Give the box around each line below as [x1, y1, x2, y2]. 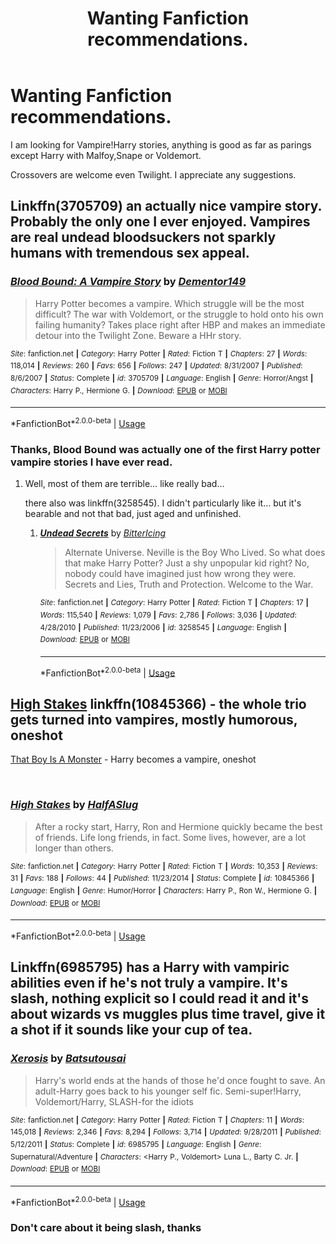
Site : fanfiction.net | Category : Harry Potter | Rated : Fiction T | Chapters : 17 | [39, 598, 309, 608]
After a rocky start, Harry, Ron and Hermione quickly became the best [34, 820, 323, 832]
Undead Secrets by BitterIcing [39, 527, 167, 539]
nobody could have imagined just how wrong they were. [64, 568, 297, 580]
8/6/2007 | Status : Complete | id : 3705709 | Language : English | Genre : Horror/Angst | [10, 373, 314, 383]
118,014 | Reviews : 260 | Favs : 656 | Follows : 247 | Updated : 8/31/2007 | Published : [10, 361, 303, 371]
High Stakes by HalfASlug [10, 798, 139, 812]
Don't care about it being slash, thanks [10, 1221, 202, 1235]
